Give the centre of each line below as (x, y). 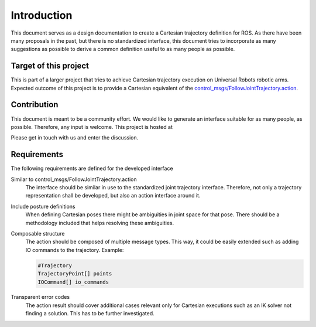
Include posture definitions (43, 206)
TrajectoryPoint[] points (75, 274)
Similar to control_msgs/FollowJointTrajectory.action (74, 179)
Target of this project (50, 66)
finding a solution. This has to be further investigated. (90, 314)
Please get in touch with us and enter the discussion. (75, 138)
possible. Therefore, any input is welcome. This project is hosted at (92, 127)
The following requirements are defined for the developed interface (92, 168)
